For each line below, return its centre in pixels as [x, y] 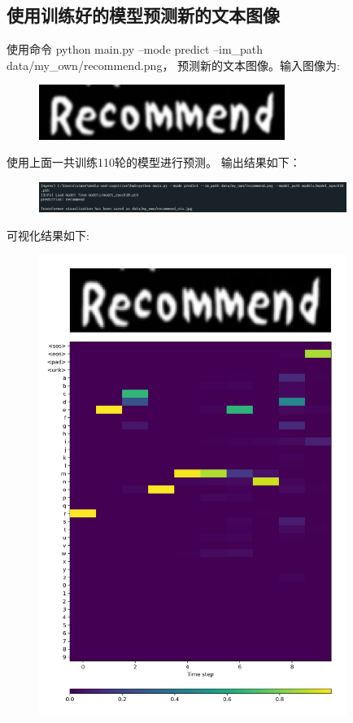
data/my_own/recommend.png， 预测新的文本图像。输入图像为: [173, 65]
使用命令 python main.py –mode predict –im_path [135, 49]
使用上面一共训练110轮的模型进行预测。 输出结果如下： [154, 162]
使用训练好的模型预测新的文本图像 [143, 15]
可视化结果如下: [48, 235]
